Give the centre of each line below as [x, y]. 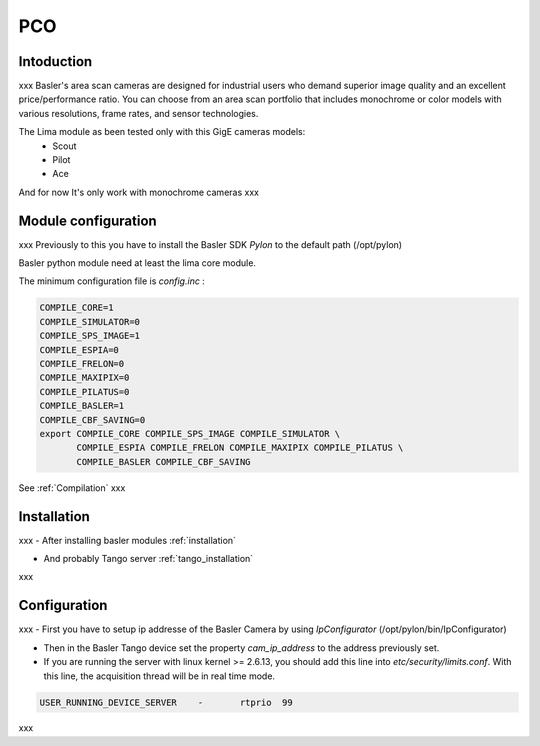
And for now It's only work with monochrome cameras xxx [139, 192]
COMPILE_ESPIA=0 [79, 349]
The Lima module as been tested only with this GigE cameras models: [162, 132]
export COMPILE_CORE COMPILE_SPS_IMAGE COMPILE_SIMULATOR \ [190, 433]
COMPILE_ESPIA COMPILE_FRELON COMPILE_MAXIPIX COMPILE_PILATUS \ [240, 448]
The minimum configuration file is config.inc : [111, 281]
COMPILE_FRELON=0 [82, 364]
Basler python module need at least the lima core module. [137, 263]
